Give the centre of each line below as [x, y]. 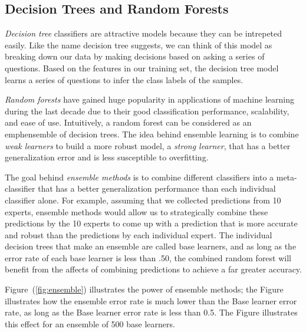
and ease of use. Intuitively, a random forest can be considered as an [128, 122]
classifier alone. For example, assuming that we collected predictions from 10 [143, 200]
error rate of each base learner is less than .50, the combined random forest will [148, 257]
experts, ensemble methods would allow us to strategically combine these [136, 211]
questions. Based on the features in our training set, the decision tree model [142, 68]
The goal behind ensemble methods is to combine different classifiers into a [139, 177]
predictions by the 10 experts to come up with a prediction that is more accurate [151, 223]
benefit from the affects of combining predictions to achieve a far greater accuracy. [153, 269]
